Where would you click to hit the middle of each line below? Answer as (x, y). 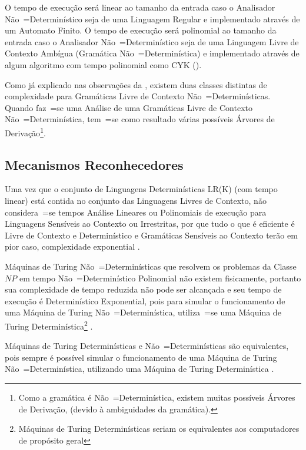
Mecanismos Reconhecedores (94, 164)
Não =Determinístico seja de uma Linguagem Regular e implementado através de (152, 19)
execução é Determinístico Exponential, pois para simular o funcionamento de (145, 300)
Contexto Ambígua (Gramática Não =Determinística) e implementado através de (152, 53)
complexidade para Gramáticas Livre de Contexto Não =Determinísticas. (138, 96)
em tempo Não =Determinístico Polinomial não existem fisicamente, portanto (160, 278)
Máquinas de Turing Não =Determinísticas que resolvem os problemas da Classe (151, 266)
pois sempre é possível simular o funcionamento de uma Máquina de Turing (141, 357)
